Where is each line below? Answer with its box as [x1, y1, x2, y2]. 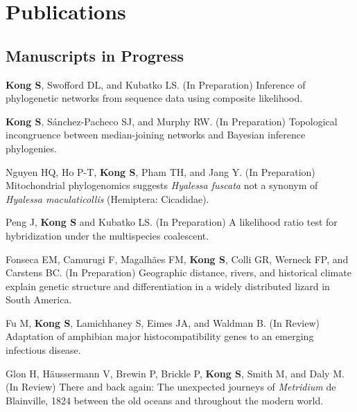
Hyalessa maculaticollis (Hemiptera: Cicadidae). [6, 191, 209, 206]
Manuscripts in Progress [6, 44, 184, 66]
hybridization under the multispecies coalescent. [6, 228, 209, 242]
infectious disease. [6, 343, 81, 357]
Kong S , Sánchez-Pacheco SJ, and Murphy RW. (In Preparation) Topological [6, 114, 338, 128]
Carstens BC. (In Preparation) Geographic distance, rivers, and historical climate [6, 265, 351, 280]
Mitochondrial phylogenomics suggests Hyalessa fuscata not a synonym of [6, 178, 318, 192]
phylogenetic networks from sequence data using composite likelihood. [6, 91, 303, 105]
